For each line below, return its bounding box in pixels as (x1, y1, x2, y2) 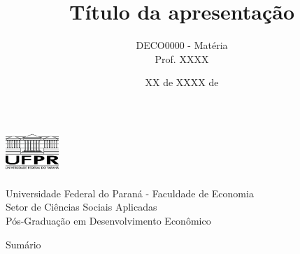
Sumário (6, 237, 41, 251)
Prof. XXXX (155, 51, 209, 66)
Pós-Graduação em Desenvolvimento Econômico (6, 213, 211, 227)
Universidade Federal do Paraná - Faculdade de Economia (6, 185, 254, 200)
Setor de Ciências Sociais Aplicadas (6, 199, 157, 214)
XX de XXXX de (145, 75, 219, 90)
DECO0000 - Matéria (136, 38, 228, 52)
